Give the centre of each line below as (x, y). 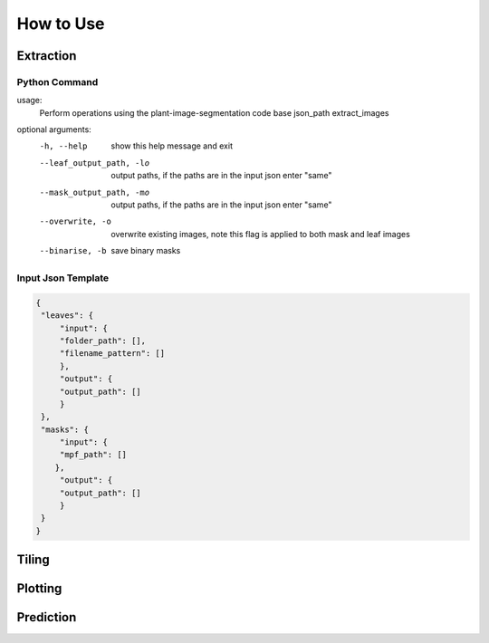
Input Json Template (63, 278)
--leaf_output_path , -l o (94, 163)
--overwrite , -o (76, 221)
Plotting (39, 589)
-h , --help (63, 146)
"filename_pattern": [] (112, 354)
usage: (29, 101)
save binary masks (146, 251)
